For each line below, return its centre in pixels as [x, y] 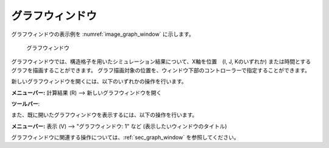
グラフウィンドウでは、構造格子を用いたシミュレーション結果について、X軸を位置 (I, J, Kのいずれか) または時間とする [161, 62]
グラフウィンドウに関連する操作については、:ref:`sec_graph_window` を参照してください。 [126, 138]
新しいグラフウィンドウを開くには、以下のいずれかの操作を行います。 [99, 82]
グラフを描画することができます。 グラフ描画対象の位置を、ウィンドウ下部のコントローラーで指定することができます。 [161, 70]
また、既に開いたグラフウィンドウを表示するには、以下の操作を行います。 [104, 115]
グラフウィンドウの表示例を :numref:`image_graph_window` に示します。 [103, 34]
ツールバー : [26, 104]
